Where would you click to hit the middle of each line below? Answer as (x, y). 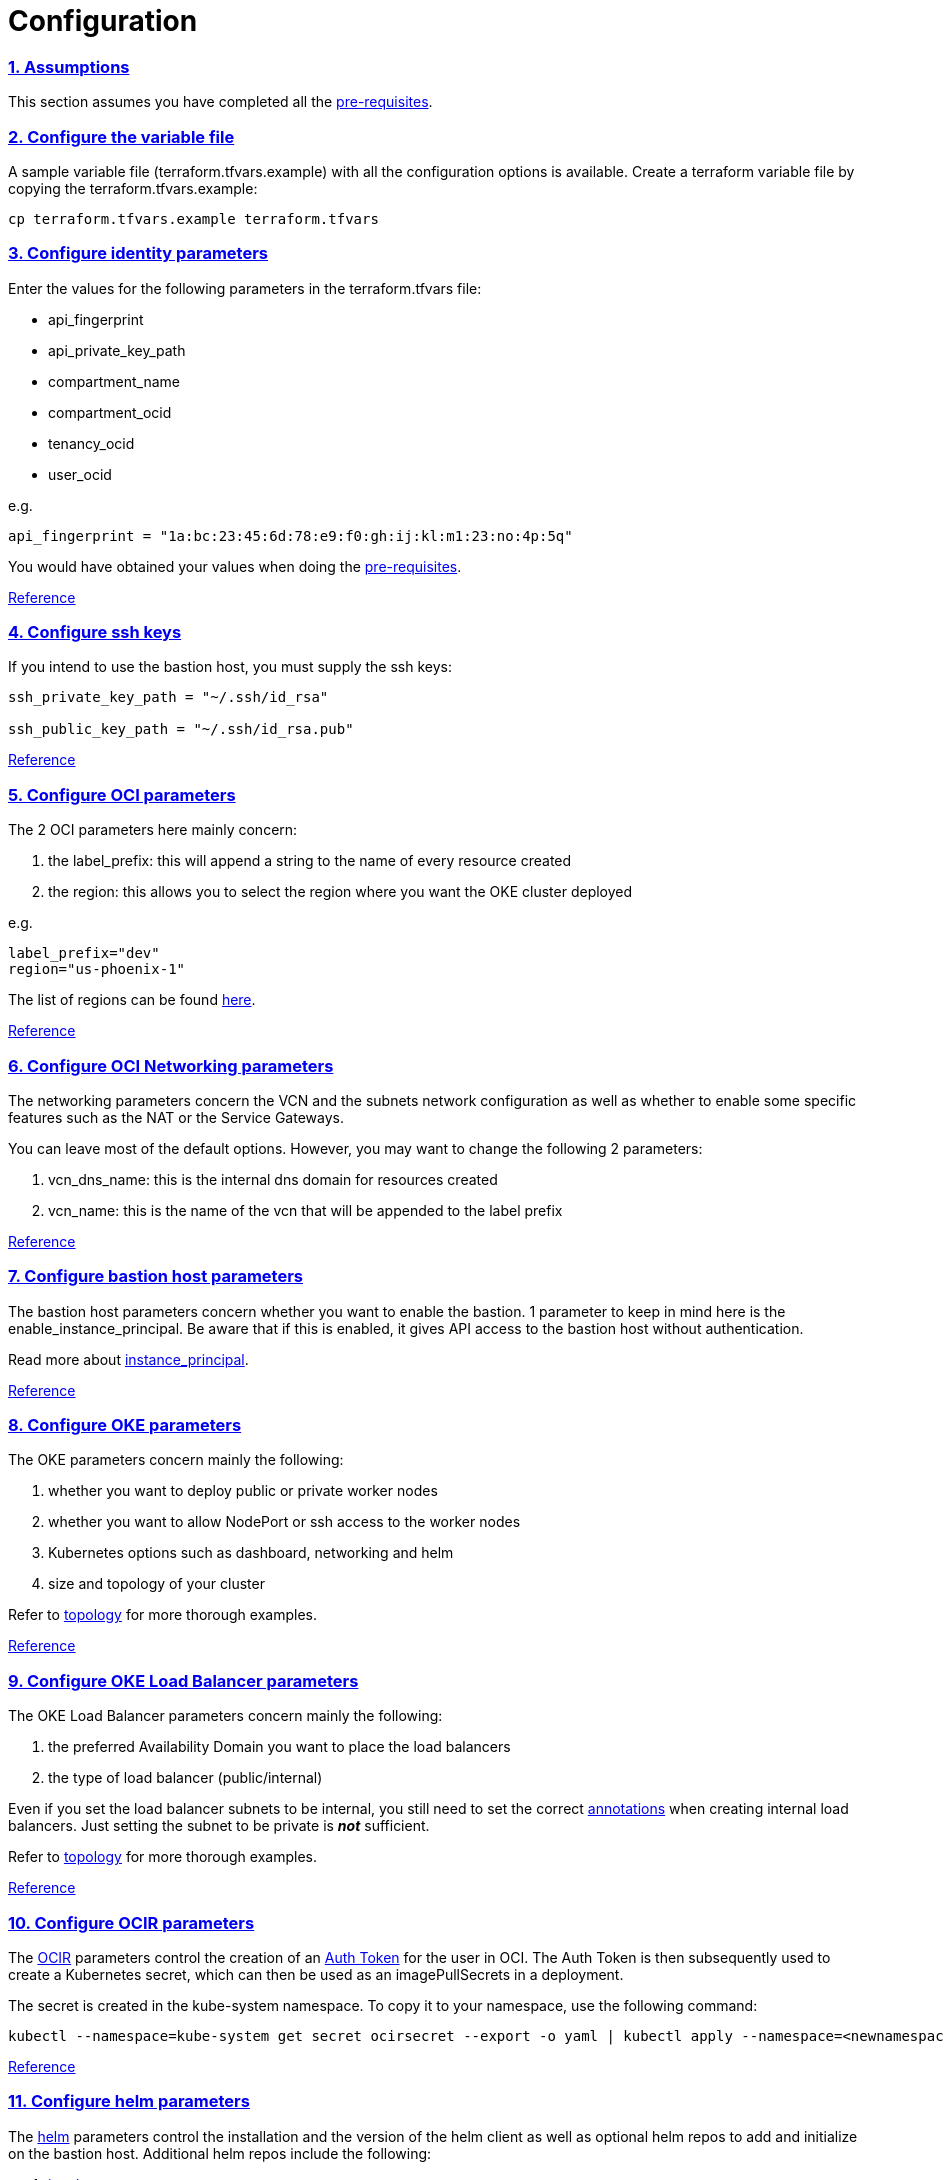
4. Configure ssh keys (95, 632)
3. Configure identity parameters (138, 253)
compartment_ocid (110, 412)
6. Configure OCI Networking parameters (171, 1065)
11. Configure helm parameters (129, 2101)
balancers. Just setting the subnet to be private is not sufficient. (219, 1826)
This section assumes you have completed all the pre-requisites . (220, 102)
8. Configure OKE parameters (125, 1425)
